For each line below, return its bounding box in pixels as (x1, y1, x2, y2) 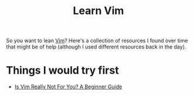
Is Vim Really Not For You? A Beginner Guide (14, 83, 122, 90)
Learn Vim (73, 4, 124, 18)
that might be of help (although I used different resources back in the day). (6, 43, 186, 50)
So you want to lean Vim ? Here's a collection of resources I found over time (6, 37, 189, 44)
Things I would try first (6, 64, 119, 77)
